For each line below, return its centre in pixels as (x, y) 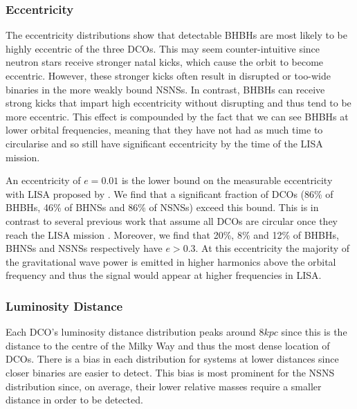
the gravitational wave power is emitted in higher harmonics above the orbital (171, 261)
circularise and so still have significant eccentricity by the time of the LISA (164, 143)
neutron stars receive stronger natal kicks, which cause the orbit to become (165, 62)
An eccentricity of (43, 180)
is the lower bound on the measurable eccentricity (227, 180)
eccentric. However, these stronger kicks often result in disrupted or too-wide (168, 75)
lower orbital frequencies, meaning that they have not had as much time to (164, 130)
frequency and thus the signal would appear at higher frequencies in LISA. (164, 275)
